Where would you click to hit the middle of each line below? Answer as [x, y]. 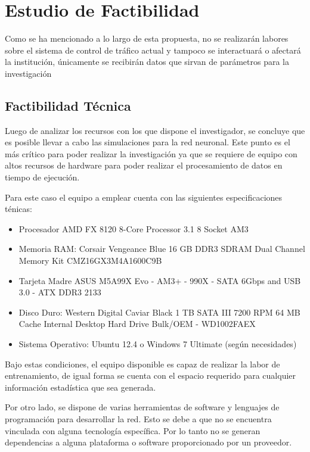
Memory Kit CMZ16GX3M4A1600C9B [90, 261]
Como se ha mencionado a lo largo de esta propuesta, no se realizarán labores [147, 38]
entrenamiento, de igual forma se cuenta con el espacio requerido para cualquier [151, 375]
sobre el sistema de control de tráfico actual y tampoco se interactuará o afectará [153, 50]
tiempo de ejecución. [42, 177]
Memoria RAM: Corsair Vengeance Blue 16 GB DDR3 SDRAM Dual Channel [162, 249]
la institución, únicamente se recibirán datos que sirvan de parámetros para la [147, 62]
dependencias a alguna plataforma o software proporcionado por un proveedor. [148, 442]
